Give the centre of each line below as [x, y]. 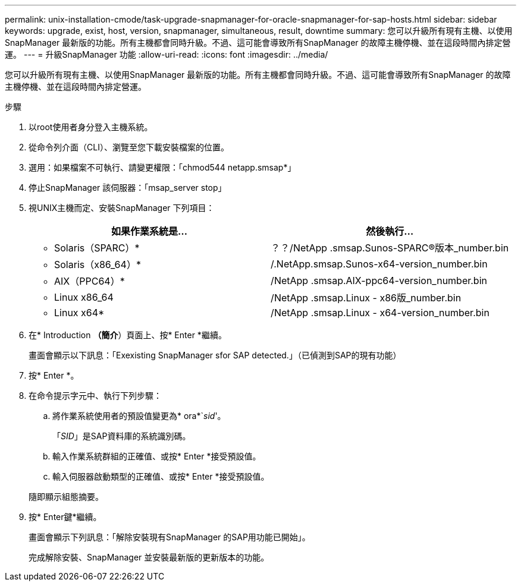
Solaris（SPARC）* [97, 248]
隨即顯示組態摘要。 [66, 497]
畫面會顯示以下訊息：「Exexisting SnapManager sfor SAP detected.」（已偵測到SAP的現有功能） [215, 355]
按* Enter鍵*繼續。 [65, 517]
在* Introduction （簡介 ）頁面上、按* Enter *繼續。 [128, 335]
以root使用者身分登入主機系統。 [91, 127]
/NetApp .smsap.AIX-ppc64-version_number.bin [379, 281]
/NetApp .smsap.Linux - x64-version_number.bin [380, 313]
